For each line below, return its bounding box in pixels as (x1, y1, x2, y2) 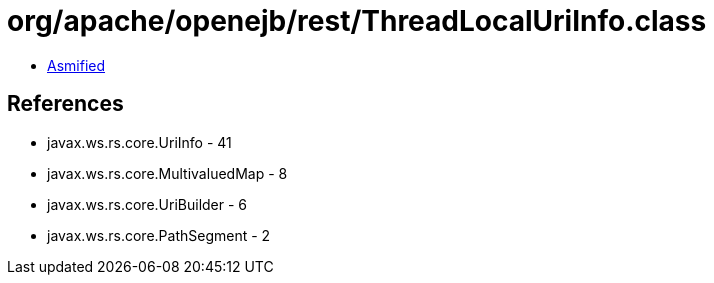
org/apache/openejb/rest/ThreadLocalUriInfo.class (7, 4, 707, 38)
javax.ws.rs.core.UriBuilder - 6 (47, 195, 248, 213)
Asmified (47, 56, 106, 74)
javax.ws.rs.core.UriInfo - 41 (47, 133, 232, 151)
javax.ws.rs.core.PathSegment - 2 (47, 226, 271, 244)
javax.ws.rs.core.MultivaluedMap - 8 (47, 164, 288, 182)
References (7, 91, 124, 117)
